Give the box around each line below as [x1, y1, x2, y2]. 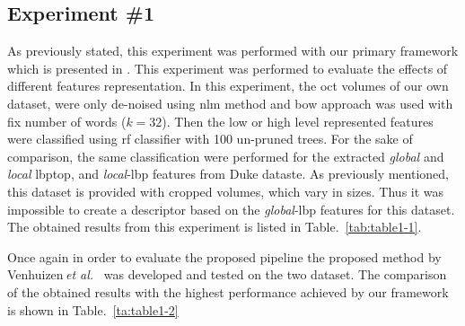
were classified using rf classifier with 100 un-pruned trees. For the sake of [7, 129, 413, 148]
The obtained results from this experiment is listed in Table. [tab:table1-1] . [7, 217, 422, 236]
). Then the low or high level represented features [162, 111, 434, 130]
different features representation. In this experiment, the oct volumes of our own [7, 76, 449, 95]
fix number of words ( [7, 111, 127, 130]
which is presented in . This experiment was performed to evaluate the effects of [7, 58, 448, 77]
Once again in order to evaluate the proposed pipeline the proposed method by [7, 247, 442, 266]
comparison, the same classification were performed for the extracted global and [7, 146, 444, 165]
